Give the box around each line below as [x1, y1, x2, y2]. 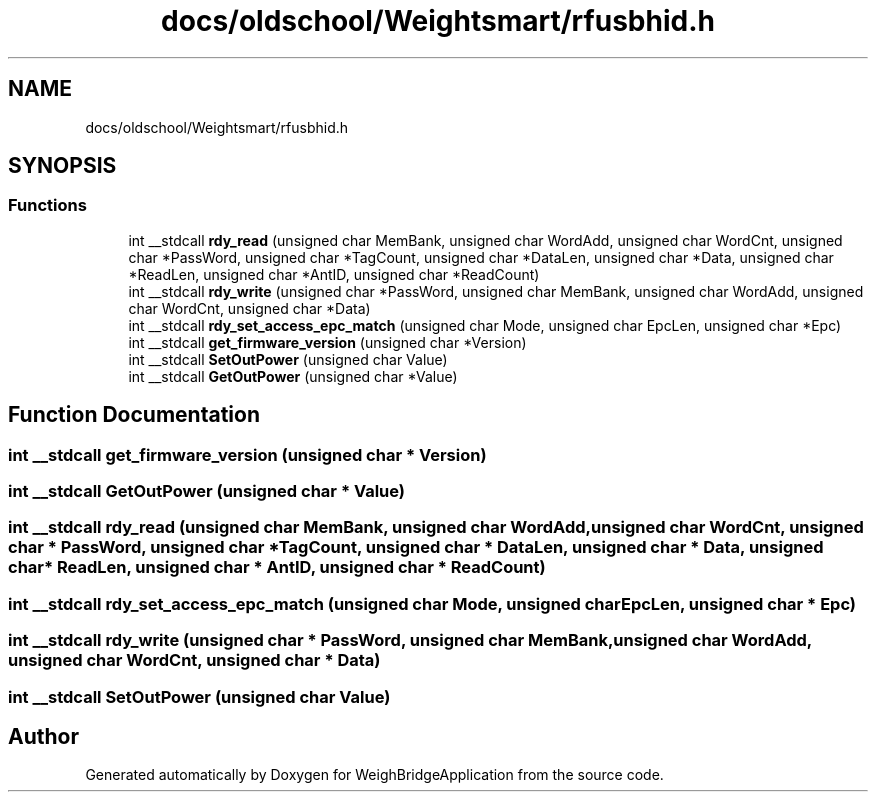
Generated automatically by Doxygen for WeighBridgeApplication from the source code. [85, 766, 664, 784]
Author [8, 723, 79, 749]
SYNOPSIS [8, 153, 117, 179]
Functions [8, 195, 87, 216]
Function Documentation [8, 402, 260, 428]
